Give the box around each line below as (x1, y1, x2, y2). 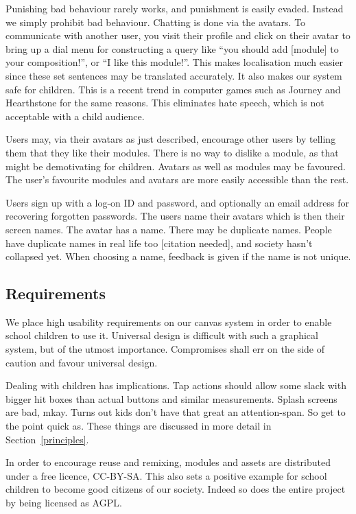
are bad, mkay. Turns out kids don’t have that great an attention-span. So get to (5, 405, 346, 419)
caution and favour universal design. (5, 355, 158, 369)
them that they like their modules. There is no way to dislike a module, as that (5, 145, 339, 159)
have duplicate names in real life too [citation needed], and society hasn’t (5, 235, 313, 250)
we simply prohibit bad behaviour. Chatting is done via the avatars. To (5, 14, 306, 29)
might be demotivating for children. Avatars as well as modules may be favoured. (5, 159, 346, 173)
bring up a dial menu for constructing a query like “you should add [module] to (5, 41, 339, 56)
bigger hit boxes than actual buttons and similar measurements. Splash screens (5, 391, 337, 406)
